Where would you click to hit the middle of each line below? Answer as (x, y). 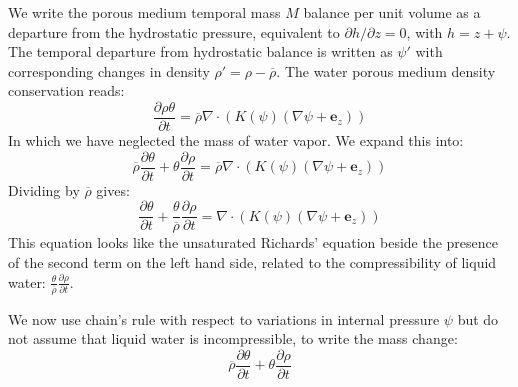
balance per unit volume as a (392, 12)
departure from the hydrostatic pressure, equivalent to (174, 31)
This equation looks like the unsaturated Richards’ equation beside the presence (253, 242)
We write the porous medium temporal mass (144, 12)
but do (478, 318)
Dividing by (44, 189)
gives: (113, 189)
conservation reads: (66, 90)
